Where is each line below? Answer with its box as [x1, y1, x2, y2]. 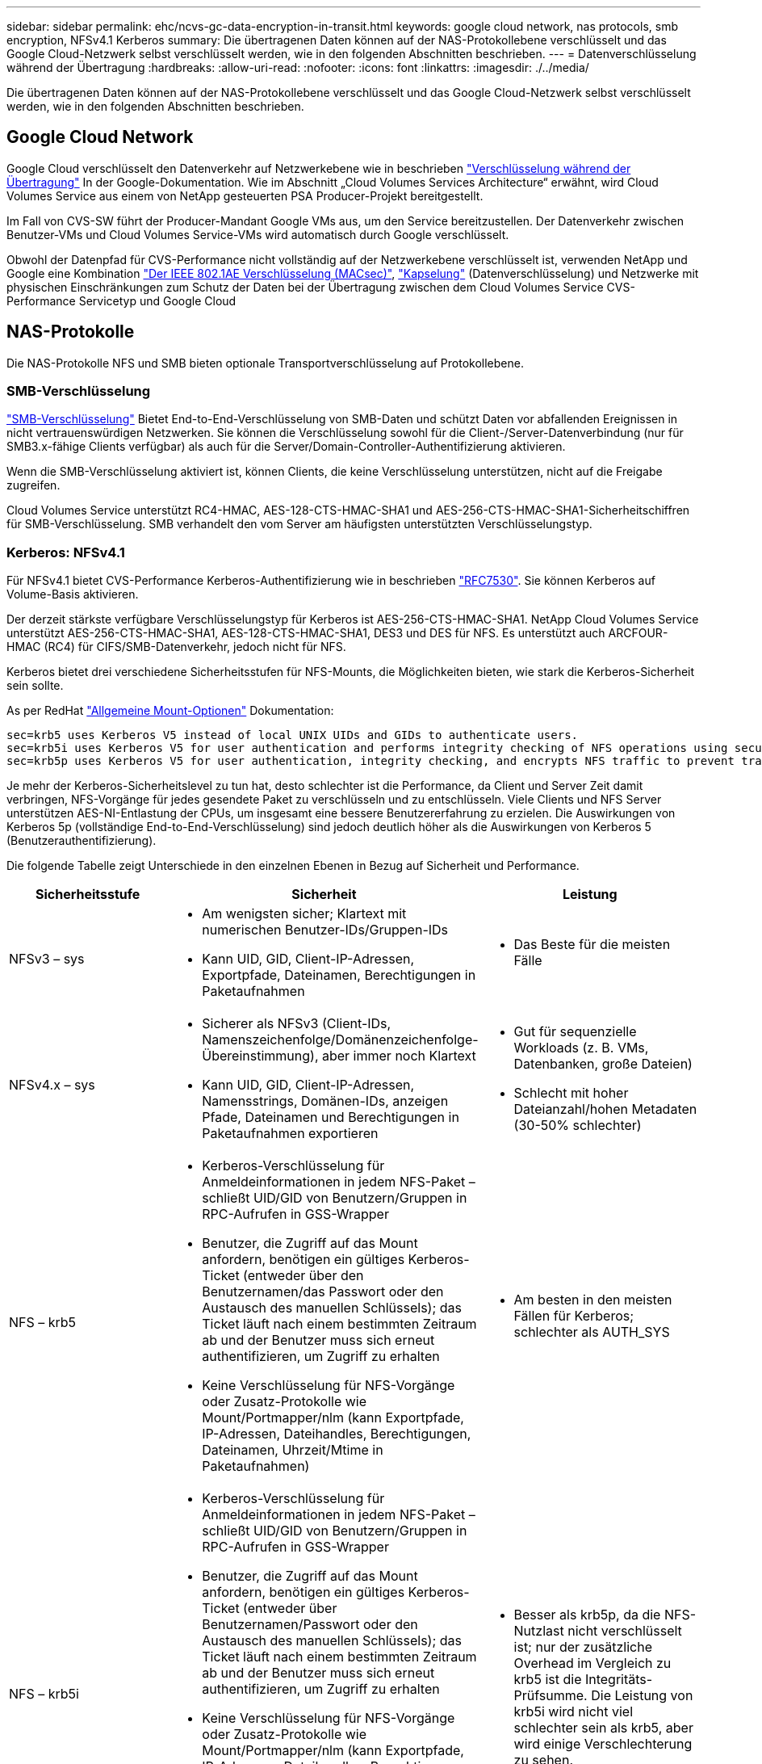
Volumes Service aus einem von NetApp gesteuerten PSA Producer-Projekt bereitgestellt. [6, 188, 484, 203]
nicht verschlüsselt [567, 1623, 682, 1640]
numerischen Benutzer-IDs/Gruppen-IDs [202, 922, 449, 939]
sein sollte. [6, 678, 64, 693]
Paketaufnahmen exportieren [202, 1125, 379, 1142]
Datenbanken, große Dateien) [513, 1056, 693, 1073]
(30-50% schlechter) [513, 1117, 642, 1134]
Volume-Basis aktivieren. [6, 587, 139, 602]
